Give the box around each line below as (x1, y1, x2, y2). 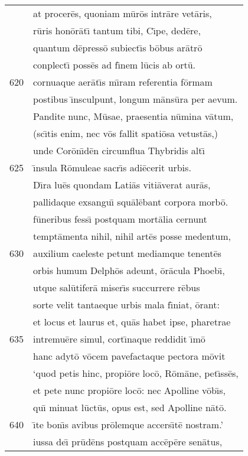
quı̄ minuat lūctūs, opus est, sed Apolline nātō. (33, 400, 227, 414)
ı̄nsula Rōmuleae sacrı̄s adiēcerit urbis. (33, 161, 191, 174)
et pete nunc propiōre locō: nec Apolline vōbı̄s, (33, 383, 226, 397)
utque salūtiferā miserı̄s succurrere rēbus (33, 281, 200, 294)
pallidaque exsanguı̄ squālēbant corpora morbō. (33, 195, 229, 209)
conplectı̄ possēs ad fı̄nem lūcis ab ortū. (33, 58, 196, 71)
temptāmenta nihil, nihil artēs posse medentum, (33, 229, 231, 243)
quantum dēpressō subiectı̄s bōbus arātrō (33, 41, 203, 54)
